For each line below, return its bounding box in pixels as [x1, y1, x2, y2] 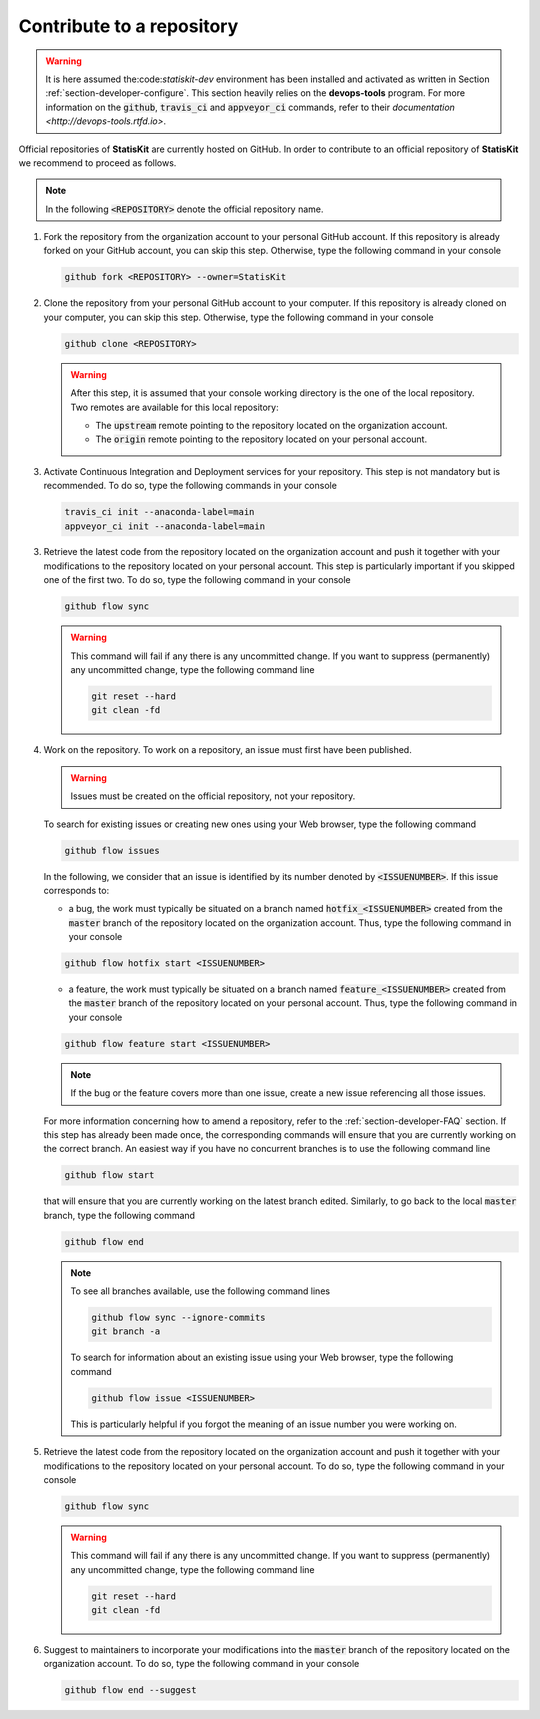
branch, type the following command [43, 1209, 195, 1221]
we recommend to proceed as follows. [18, 156, 177, 169]
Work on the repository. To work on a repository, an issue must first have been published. [43, 744, 412, 756]
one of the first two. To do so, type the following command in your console [43, 574, 351, 586]
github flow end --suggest [64, 1685, 197, 1696]
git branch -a [91, 1326, 161, 1337]
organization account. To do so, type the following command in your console [43, 1658, 360, 1670]
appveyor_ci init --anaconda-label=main [64, 520, 265, 532]
